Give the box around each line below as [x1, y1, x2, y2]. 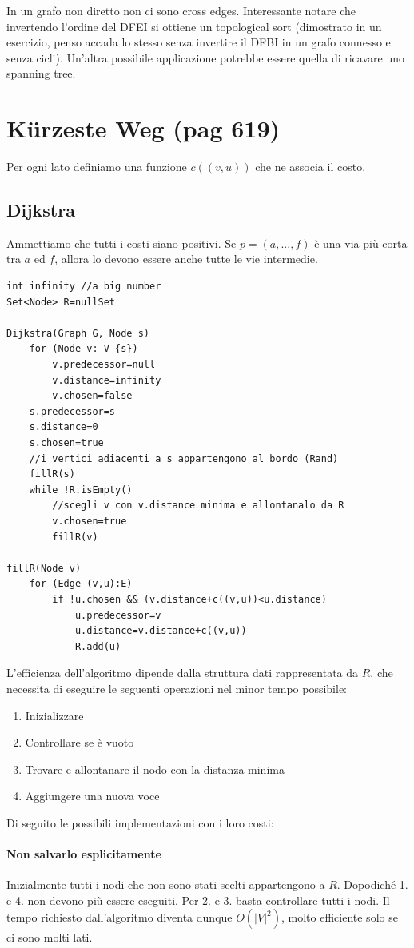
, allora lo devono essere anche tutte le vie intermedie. [54, 250, 318, 267]
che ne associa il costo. [255, 158, 366, 175]
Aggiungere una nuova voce [25, 787, 160, 804]
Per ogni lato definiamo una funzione [6, 158, 187, 175]
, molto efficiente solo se [281, 909, 398, 926]
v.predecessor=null [52, 359, 156, 371]
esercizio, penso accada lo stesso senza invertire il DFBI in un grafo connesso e [6, 34, 391, 50]
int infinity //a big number [6, 281, 161, 293]
